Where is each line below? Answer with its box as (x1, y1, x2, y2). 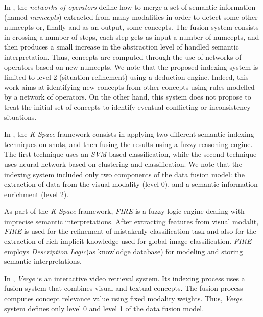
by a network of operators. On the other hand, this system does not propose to (4, 91, 251, 102)
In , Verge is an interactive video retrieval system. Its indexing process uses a (4, 273, 245, 283)
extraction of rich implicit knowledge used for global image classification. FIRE (4, 236, 252, 247)
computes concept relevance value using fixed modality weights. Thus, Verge (4, 293, 243, 304)
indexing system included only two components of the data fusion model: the (4, 168, 245, 179)
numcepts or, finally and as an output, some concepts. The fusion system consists (4, 21, 259, 32)
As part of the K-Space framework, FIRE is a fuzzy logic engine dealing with (4, 206, 245, 216)
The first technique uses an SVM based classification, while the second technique (4, 149, 257, 159)
